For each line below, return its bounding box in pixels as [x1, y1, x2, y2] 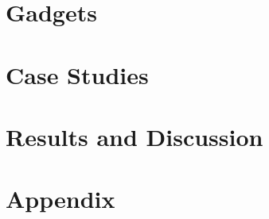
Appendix [6, 182, 115, 215]
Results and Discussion [6, 120, 263, 152]
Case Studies [6, 58, 149, 90]
